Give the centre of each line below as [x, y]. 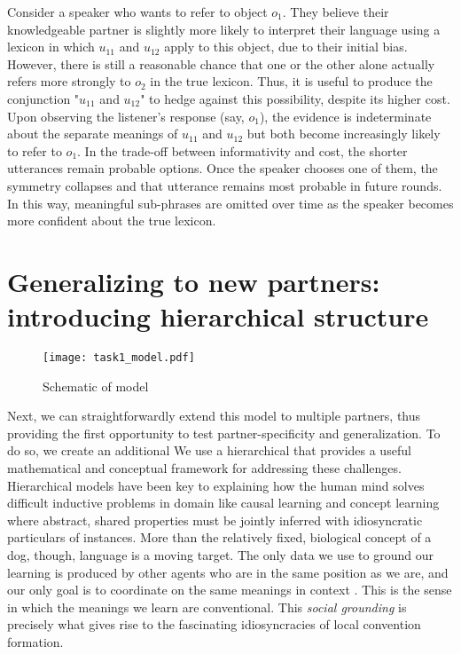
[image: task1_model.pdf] [119, 358]
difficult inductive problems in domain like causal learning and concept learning [223, 503]
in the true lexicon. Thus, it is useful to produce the [291, 81]
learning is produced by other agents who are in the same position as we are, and [228, 572]
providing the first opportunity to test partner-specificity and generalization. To [224, 433]
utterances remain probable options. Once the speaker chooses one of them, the [223, 168]
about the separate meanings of [93, 134]
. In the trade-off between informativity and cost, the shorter [242, 150]
